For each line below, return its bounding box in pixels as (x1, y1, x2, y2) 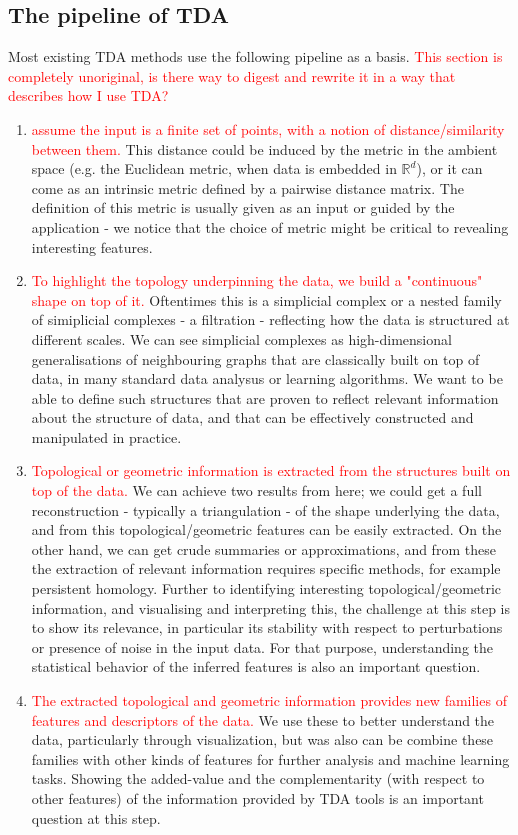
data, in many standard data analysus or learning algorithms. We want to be (31, 368, 503, 389)
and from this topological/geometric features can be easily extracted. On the (31, 519, 502, 540)
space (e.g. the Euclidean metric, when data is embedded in (31, 158, 397, 179)
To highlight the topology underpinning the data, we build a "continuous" (31, 270, 483, 291)
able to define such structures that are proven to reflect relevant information (31, 387, 499, 408)
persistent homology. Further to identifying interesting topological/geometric (31, 578, 502, 599)
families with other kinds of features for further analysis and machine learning (31, 748, 510, 769)
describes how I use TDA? (8, 85, 169, 106)
